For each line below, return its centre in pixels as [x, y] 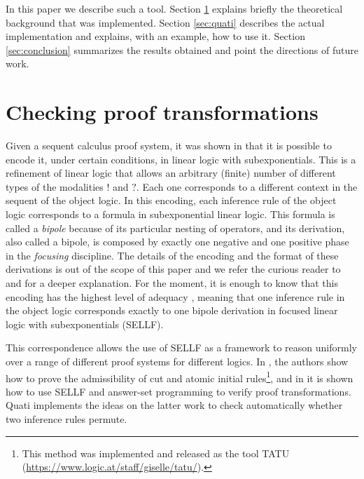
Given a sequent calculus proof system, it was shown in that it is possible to [169, 146]
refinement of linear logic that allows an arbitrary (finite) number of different [171, 173]
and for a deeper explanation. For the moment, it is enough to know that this [172, 283]
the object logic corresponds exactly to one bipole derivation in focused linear [172, 310]
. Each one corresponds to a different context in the [247, 186]
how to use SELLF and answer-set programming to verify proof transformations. [178, 391]
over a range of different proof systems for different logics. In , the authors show [177, 361]
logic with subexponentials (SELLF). [85, 324]
